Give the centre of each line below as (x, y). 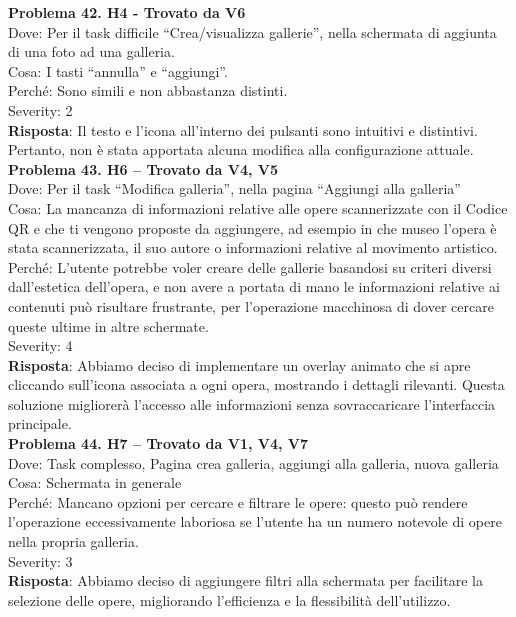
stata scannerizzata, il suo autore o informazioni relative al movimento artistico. (253, 247)
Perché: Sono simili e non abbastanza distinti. (148, 90)
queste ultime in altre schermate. (108, 325)
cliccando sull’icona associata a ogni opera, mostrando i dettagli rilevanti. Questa (256, 384)
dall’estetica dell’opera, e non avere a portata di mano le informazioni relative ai (254, 286)
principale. (40, 423)
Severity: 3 (40, 560)
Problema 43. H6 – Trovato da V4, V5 (143, 168)
